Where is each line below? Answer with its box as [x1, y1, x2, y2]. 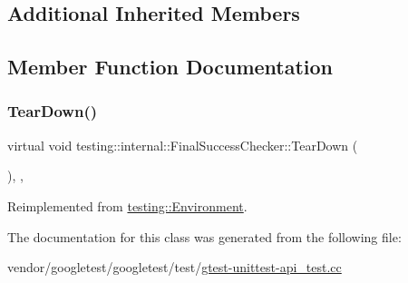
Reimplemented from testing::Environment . [7, 196, 248, 215]
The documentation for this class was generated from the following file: [7, 227, 402, 246]
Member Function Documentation [7, 53, 334, 81]
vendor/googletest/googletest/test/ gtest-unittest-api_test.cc [7, 258, 342, 277]
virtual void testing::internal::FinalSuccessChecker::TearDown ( [7, 135, 358, 154]
